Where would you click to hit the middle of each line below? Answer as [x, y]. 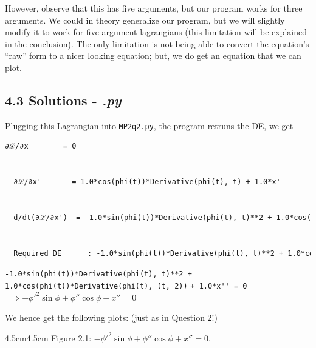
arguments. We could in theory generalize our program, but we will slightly [145, 20]
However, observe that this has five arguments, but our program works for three [154, 8]
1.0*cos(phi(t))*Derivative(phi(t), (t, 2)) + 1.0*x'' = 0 [126, 286]
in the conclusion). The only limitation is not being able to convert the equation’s [157, 43]
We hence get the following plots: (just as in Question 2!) [111, 317]
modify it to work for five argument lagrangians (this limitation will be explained [156, 32]
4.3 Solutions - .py [63, 100]
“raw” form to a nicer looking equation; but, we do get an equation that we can [153, 55]
